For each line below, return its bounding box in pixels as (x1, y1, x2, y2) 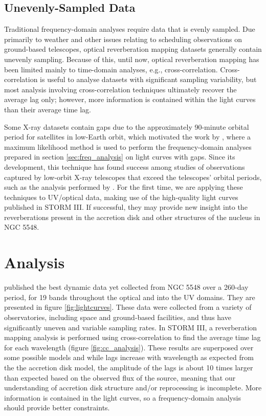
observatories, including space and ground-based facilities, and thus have (4, 311, 231, 322)
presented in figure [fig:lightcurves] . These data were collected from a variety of (4, 302, 252, 312)
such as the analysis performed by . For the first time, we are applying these (4, 182, 243, 192)
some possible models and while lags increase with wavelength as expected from (4, 352, 254, 363)
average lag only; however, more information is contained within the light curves (4, 94, 256, 105)
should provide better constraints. (4, 402, 110, 413)
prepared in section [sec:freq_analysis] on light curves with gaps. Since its (4, 151, 235, 162)
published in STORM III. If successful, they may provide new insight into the (4, 202, 248, 212)
